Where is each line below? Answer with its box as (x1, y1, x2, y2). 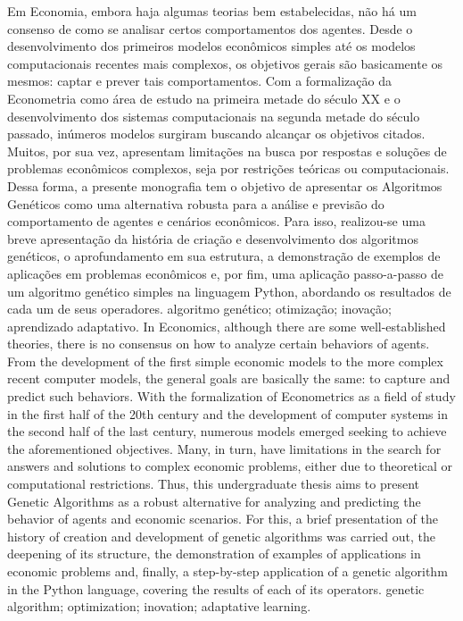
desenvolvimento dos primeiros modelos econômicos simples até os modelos (7, 37, 416, 55)
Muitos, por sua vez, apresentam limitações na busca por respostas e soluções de (7, 141, 447, 160)
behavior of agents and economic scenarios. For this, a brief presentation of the (7, 509, 438, 528)
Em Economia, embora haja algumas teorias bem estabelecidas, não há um (7, 2, 417, 20)
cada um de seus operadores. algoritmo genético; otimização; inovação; (7, 299, 392, 318)
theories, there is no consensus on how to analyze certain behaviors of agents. (7, 334, 430, 353)
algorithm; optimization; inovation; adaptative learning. (7, 597, 311, 616)
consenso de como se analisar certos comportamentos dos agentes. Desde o (7, 19, 413, 38)
